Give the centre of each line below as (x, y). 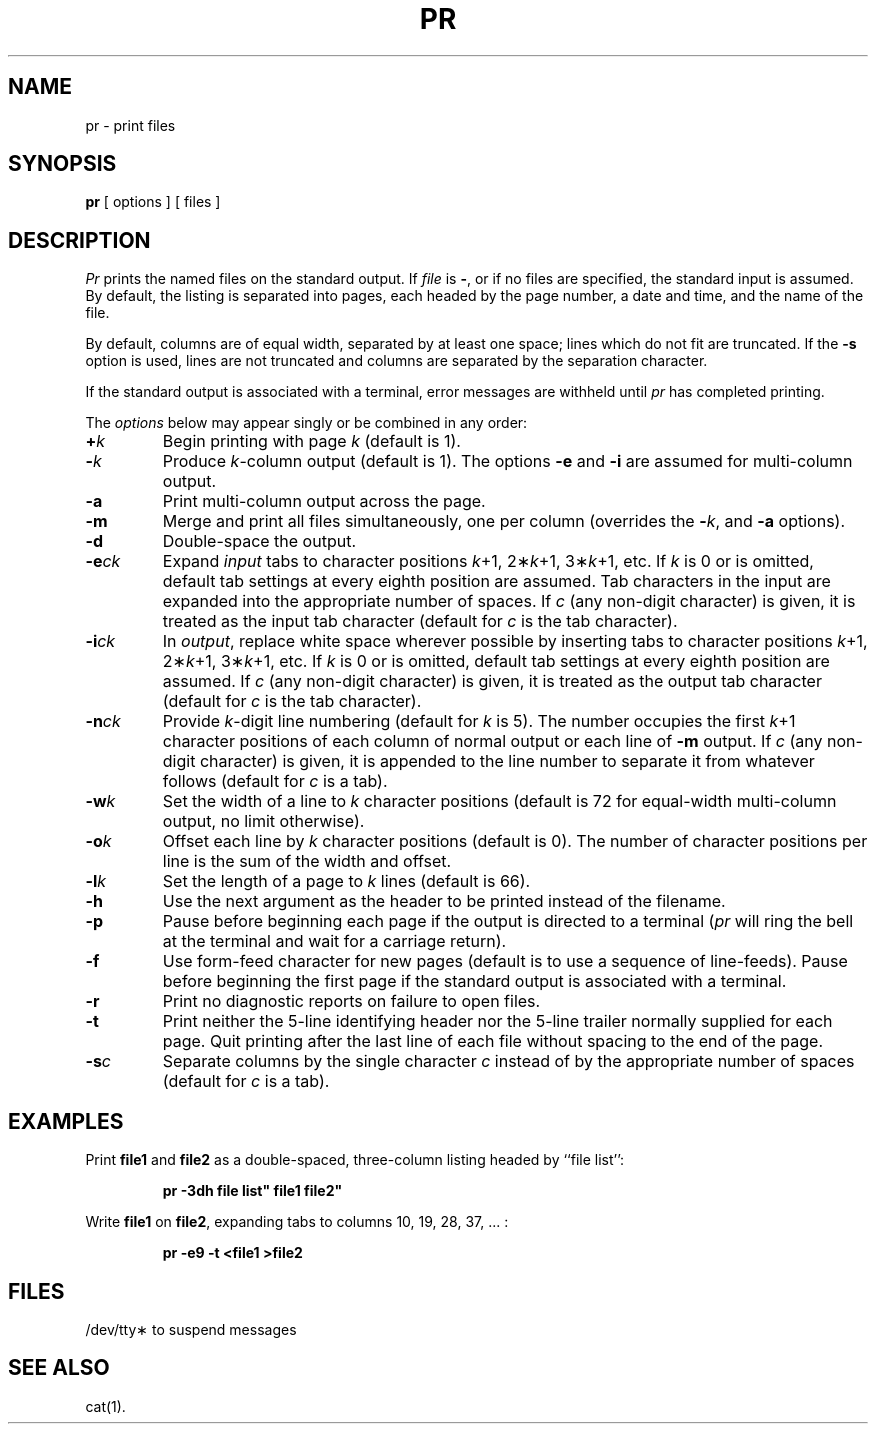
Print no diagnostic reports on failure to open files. (351, 1001)
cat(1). (105, 1406)
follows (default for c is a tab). (275, 781)
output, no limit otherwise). (263, 821)
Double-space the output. (259, 541)
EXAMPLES (66, 1121)
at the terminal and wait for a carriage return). (334, 941)
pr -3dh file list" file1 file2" (252, 1191)
